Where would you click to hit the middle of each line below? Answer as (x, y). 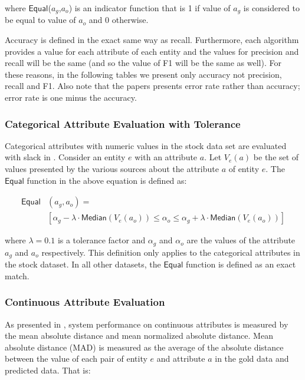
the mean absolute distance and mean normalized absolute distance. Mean (139, 336)
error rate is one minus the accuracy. (71, 98)
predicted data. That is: (48, 370)
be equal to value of (40, 20)
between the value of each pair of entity (76, 358)
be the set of (276, 157)
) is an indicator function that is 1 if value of (150, 8)
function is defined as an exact (241, 264)
